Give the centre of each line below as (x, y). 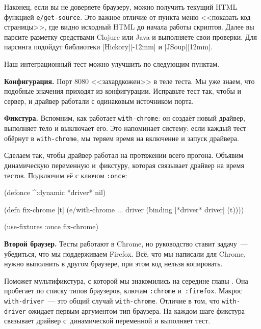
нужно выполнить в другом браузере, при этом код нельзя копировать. (113, 264)
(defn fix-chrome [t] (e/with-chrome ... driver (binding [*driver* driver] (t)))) (124, 209)
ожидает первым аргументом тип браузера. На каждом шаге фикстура (137, 310)
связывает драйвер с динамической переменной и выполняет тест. (107, 321)
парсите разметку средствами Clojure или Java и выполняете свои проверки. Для (130, 36)
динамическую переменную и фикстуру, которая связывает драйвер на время (124, 165)
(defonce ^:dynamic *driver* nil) (55, 192)
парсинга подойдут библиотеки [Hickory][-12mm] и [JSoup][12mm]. (108, 47)
